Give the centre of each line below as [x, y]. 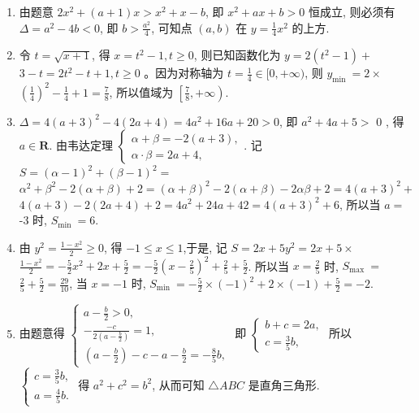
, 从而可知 [178, 384]
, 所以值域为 [141, 91]
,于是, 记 [205, 247]
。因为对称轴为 [184, 73]
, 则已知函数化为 [237, 55]
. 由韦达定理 [81, 145]
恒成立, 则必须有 [352, 11]
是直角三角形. [284, 384]
